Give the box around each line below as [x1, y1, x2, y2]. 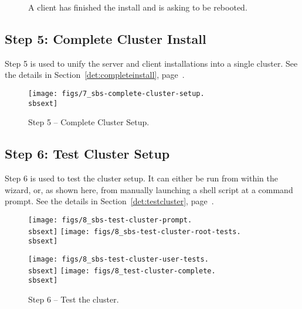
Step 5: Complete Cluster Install [5, 29, 206, 47]
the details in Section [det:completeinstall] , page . [5, 68, 185, 81]
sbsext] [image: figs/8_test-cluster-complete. [28, 266, 216, 275]
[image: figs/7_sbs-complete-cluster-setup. [28, 89, 205, 98]
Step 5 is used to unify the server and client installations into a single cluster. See [5, 57, 298, 69]
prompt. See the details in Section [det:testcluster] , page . [5, 195, 214, 207]
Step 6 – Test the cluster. [28, 293, 119, 305]
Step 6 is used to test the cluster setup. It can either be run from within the [5, 172, 279, 184]
